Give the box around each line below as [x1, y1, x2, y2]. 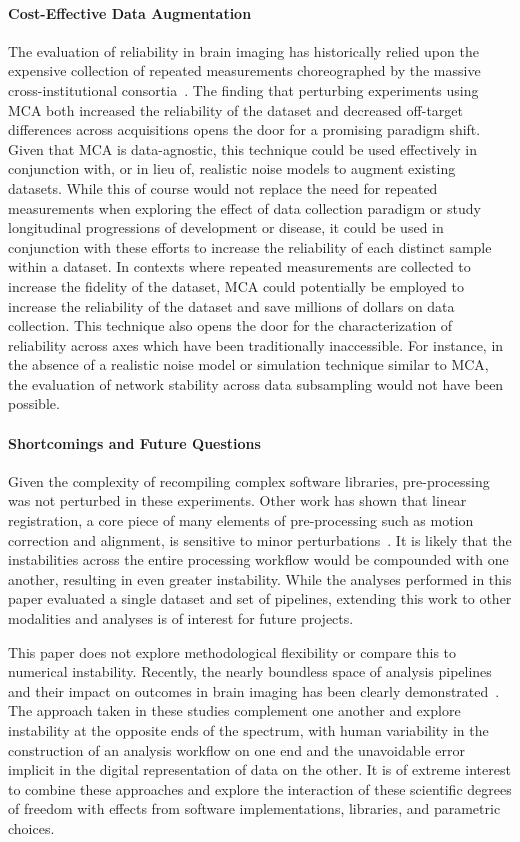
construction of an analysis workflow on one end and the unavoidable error [8, 739, 466, 760]
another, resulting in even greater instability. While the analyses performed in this [8, 568, 512, 589]
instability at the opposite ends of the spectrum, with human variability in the [8, 720, 489, 740]
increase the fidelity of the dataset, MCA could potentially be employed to [8, 275, 464, 296]
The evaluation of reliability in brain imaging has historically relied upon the [8, 40, 479, 61]
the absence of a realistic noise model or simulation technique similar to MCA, [8, 354, 489, 375]
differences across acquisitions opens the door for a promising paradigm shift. [8, 119, 481, 140]
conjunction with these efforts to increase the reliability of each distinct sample [8, 236, 492, 257]
